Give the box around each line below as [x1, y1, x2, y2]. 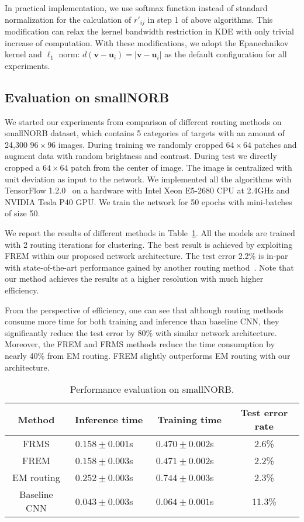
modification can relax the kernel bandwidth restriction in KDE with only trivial [5, 25, 295, 37]
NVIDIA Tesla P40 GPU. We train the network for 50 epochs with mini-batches [5, 195, 292, 208]
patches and [254, 138, 297, 150]
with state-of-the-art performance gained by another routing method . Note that [5, 261, 294, 273]
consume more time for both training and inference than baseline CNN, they [5, 315, 279, 327]
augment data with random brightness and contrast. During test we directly [5, 150, 277, 162]
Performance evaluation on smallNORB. [70, 382, 234, 396]
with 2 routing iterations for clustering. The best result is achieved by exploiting [5, 238, 293, 250]
